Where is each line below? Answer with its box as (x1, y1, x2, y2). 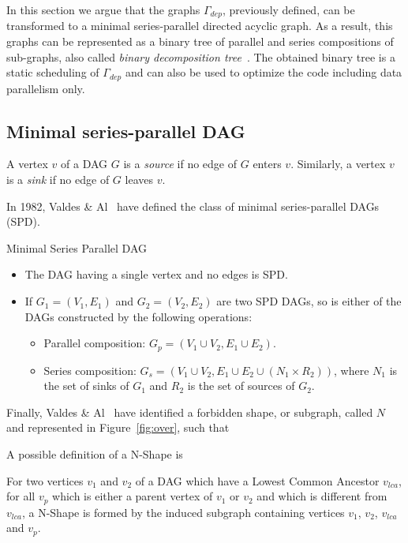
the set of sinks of (43, 377, 129, 394)
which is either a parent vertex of (52, 488, 213, 504)
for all (6, 488, 36, 504)
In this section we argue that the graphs (6, 2, 200, 17)
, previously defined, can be (223, 2, 355, 17)
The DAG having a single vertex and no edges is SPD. (24, 266, 288, 283)
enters (253, 155, 282, 172)
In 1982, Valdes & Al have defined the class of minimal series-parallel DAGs (6, 197, 380, 214)
